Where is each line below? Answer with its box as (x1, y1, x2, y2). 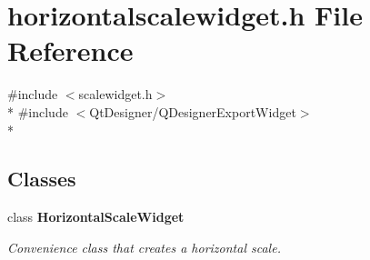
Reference (7, 32, 134, 69)
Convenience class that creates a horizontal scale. (7, 237, 281, 256)
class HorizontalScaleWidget (7, 207, 185, 226)
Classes (7, 165, 76, 193)
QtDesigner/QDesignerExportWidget (89, 102, 296, 121)
